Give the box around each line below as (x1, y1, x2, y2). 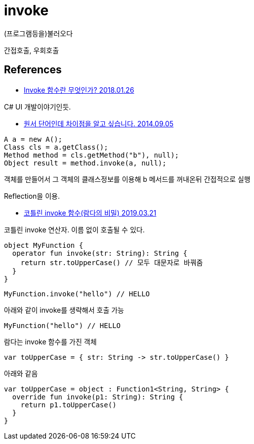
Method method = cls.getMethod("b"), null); (4, 151, 179, 159)
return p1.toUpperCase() (20, 400, 117, 409)
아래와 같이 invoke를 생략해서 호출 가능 (4, 305, 124, 314)
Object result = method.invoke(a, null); (4, 159, 167, 167)
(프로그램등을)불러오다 (4, 29, 73, 38)
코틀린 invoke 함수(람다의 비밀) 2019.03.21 (24, 208, 157, 217)
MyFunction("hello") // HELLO (4, 321, 121, 330)
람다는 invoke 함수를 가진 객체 (4, 337, 97, 346)
